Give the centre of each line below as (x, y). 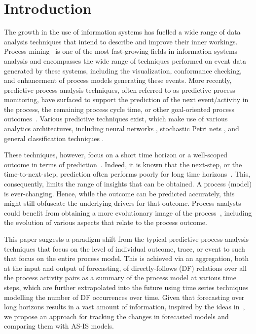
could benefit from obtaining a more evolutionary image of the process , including (128, 212)
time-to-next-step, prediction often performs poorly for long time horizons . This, (127, 174)
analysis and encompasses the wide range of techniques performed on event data (125, 60)
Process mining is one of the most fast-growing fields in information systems (121, 51)
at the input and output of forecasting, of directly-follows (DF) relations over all (125, 268)
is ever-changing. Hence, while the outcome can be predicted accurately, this (119, 193)
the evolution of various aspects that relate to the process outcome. (106, 222)
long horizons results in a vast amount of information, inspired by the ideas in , (125, 307)
